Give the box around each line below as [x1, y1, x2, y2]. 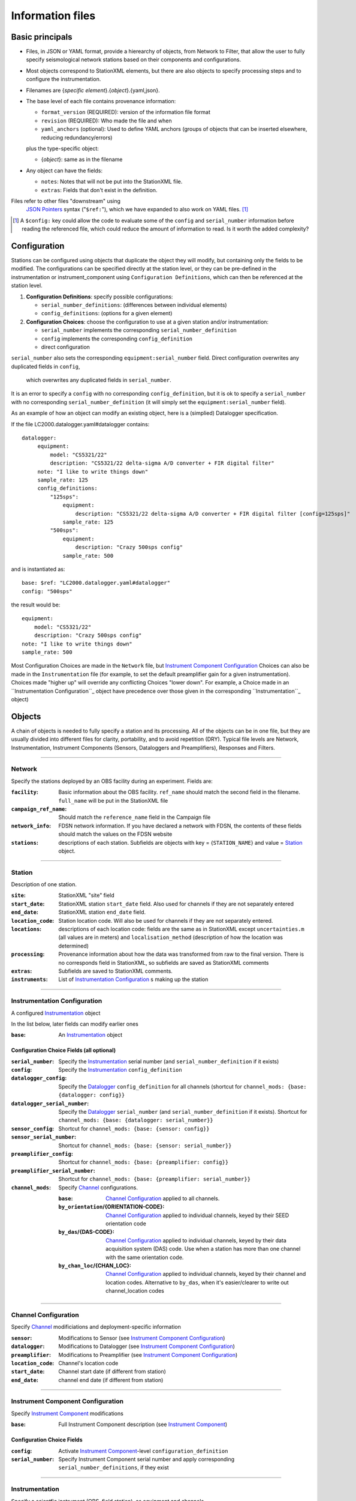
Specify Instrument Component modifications [11, 1410, 124, 1417]
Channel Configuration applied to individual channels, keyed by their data [105, 1237, 287, 1244]
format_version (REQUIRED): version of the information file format [41, 109, 211, 116]
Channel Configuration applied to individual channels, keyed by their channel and [105, 1270, 306, 1278]
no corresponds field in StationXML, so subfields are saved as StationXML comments [58, 959, 269, 966]
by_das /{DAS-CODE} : [58, 1228, 115, 1236]
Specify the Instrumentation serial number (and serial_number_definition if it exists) [58, 1057, 279, 1065]
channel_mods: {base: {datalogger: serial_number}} [58, 1117, 214, 1124]
